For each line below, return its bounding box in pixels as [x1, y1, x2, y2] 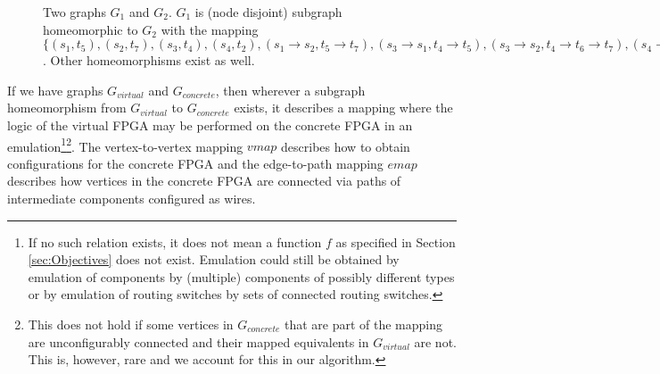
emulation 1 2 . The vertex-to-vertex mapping [7, 134, 243, 155]
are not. [414, 332, 457, 351]
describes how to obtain [281, 137, 410, 155]
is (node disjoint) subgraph [194, 3, 342, 21]
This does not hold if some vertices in [28, 314, 234, 333]
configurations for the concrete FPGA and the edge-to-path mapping [7, 154, 384, 172]
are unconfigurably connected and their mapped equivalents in [28, 332, 369, 351]
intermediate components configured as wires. [7, 189, 256, 207]
